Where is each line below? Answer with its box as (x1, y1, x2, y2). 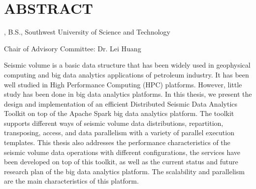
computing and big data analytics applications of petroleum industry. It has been (4, 69, 249, 79)
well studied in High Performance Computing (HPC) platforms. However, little (4, 79, 242, 89)
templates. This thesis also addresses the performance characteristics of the (4, 137, 230, 148)
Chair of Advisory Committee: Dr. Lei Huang (4, 43, 141, 53)
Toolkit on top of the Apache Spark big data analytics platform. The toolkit (4, 108, 234, 118)
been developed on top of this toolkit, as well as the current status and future (4, 156, 238, 167)
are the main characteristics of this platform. (4, 176, 139, 186)
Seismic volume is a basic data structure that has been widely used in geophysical (4, 60, 251, 70)
